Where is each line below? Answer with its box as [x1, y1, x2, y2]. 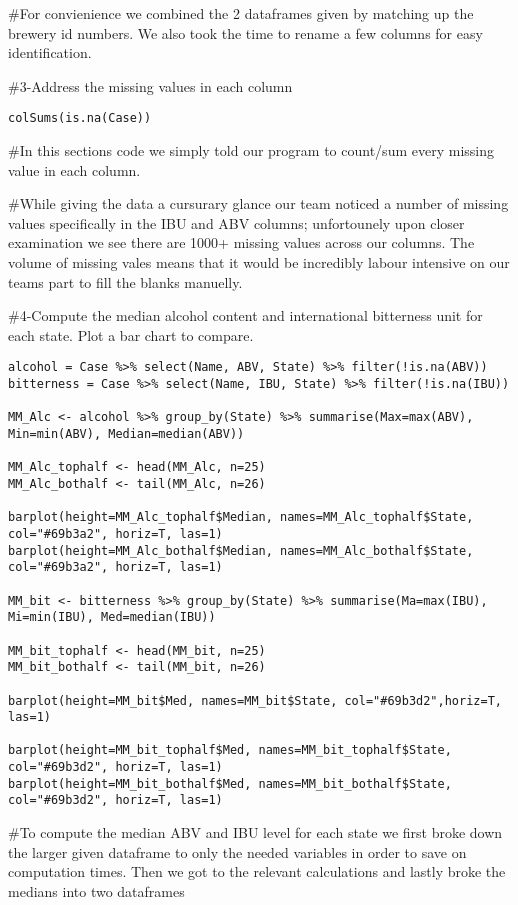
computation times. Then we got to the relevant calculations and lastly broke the [8, 861, 506, 882]
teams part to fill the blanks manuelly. [8, 271, 243, 292]
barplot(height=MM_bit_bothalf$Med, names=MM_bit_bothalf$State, [8, 776, 452, 791]
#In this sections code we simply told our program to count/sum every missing [8, 140, 494, 161]
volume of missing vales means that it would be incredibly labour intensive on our [8, 252, 510, 272]
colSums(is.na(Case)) [8, 111, 152, 126]
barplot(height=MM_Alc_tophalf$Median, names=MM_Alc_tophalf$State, [8, 510, 474, 525]
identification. [8, 42, 92, 63]
